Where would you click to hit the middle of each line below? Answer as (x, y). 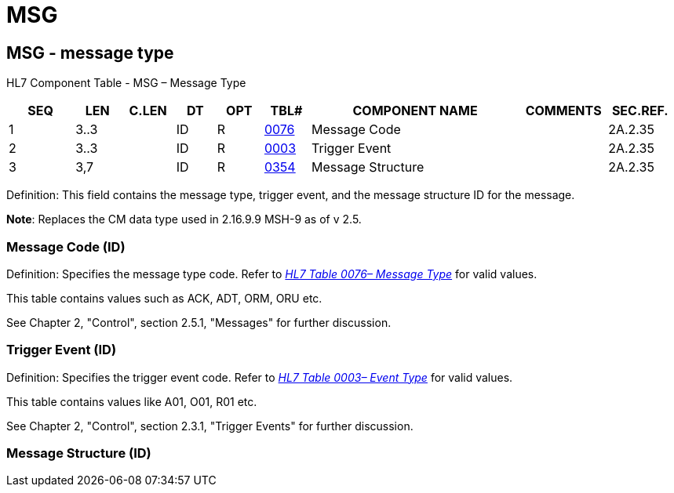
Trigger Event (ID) (62, 350)
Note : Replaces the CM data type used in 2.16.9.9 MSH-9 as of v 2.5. (184, 219)
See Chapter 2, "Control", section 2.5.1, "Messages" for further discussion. (199, 322)
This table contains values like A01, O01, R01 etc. (132, 401)
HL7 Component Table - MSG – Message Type (126, 83)
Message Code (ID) (66, 246)
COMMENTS (563, 111)
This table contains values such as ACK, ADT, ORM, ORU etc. (164, 298)
